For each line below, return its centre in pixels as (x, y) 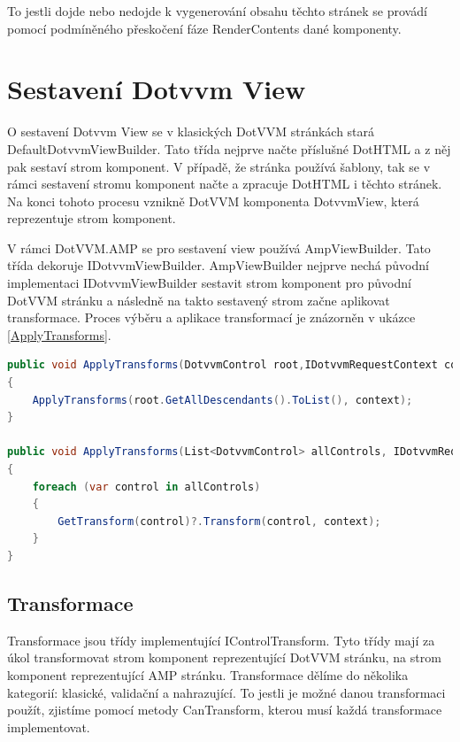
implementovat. (49, 727)
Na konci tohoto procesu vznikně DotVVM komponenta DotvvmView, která (213, 201)
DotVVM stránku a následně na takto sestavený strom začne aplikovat (199, 300)
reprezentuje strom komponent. (92, 218)
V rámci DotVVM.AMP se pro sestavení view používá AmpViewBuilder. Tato (219, 247)
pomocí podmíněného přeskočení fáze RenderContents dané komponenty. (204, 28)
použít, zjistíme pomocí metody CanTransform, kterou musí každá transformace (225, 710)
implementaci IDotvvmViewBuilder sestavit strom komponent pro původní (209, 283)
